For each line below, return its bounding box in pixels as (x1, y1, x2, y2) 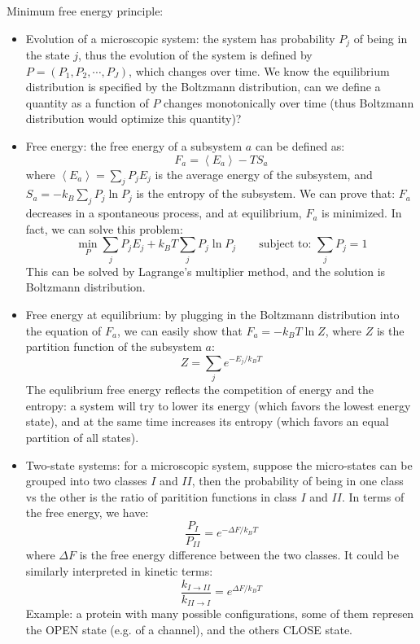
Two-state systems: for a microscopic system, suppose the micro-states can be (25, 456, 413, 473)
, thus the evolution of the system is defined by (77, 46, 313, 64)
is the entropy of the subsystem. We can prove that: (136, 185, 396, 202)
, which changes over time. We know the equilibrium (129, 62, 390, 79)
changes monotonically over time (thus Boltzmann (164, 94, 414, 111)
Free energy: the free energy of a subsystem (25, 138, 243, 155)
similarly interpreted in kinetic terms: (25, 563, 213, 580)
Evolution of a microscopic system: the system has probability (25, 29, 335, 46)
